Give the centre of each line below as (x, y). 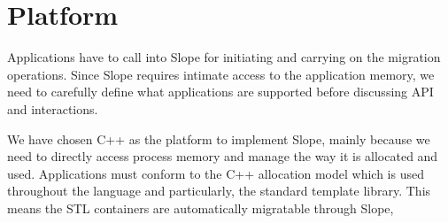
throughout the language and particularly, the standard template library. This (219, 191)
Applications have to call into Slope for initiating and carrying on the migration (224, 57)
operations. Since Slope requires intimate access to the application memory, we (221, 74)
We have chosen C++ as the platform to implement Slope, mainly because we (219, 138)
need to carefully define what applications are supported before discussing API (220, 92)
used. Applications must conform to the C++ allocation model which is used (216, 173)
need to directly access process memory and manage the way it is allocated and (223, 156)
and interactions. (53, 108)
